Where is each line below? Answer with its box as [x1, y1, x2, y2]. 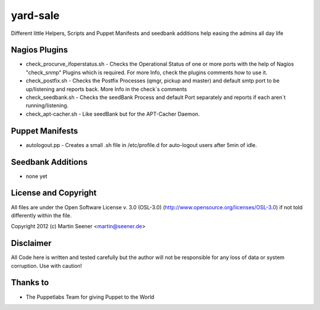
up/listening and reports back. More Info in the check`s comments [25, 85, 187, 92]
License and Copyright [11, 188, 97, 198]
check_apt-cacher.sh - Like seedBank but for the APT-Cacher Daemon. [25, 110, 200, 117]
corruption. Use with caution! [11, 262, 82, 269]
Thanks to [11, 277, 49, 287]
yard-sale [11, 9, 60, 22]
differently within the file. [11, 212, 72, 219]
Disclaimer [11, 238, 52, 248]
